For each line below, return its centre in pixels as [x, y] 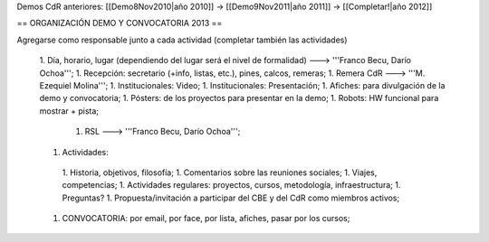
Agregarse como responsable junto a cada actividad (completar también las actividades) [182, 40]
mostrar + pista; [69, 111]
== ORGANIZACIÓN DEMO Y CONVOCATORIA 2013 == [120, 23]
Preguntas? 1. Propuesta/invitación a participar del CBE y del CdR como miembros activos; [231, 198]
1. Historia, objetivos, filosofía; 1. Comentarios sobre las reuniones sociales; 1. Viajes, [220, 172]
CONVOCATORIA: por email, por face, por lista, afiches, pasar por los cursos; [206, 219]
